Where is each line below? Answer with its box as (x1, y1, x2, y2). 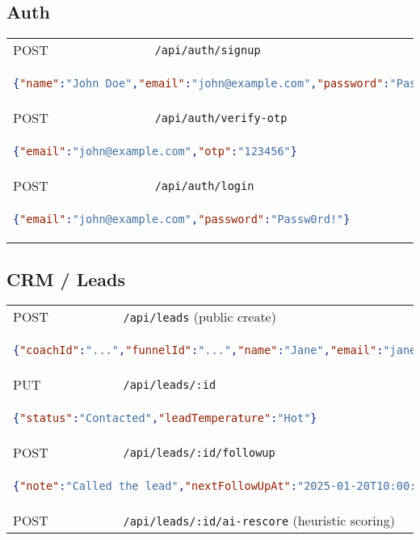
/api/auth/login (154, 179, 254, 192)
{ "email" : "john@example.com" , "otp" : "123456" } (13, 145, 297, 158)
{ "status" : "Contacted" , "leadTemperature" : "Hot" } (13, 411, 317, 425)
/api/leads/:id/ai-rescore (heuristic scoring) (123, 511, 395, 530)
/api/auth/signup (154, 43, 261, 57)
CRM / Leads (6, 266, 125, 291)
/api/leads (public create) (123, 307, 276, 327)
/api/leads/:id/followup (123, 445, 275, 459)
